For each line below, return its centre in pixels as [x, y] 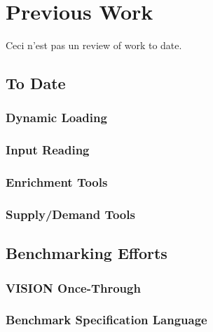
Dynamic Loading [56, 118]
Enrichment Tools [57, 182]
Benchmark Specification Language [106, 320]
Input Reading [48, 150]
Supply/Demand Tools [70, 214]
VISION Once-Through [73, 287]
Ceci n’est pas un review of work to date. [94, 45]
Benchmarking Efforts [87, 253]
